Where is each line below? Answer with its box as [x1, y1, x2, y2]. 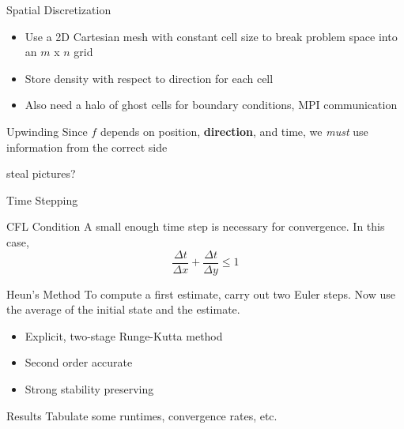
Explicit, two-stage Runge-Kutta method [25, 327, 223, 344]
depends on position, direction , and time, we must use [100, 122, 368, 139]
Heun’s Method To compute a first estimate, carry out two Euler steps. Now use [6, 285, 395, 302]
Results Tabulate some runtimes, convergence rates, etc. [6, 407, 278, 423]
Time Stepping [6, 191, 78, 208]
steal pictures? [6, 165, 76, 182]
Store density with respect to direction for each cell [25, 70, 274, 86]
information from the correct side [6, 138, 168, 155]
